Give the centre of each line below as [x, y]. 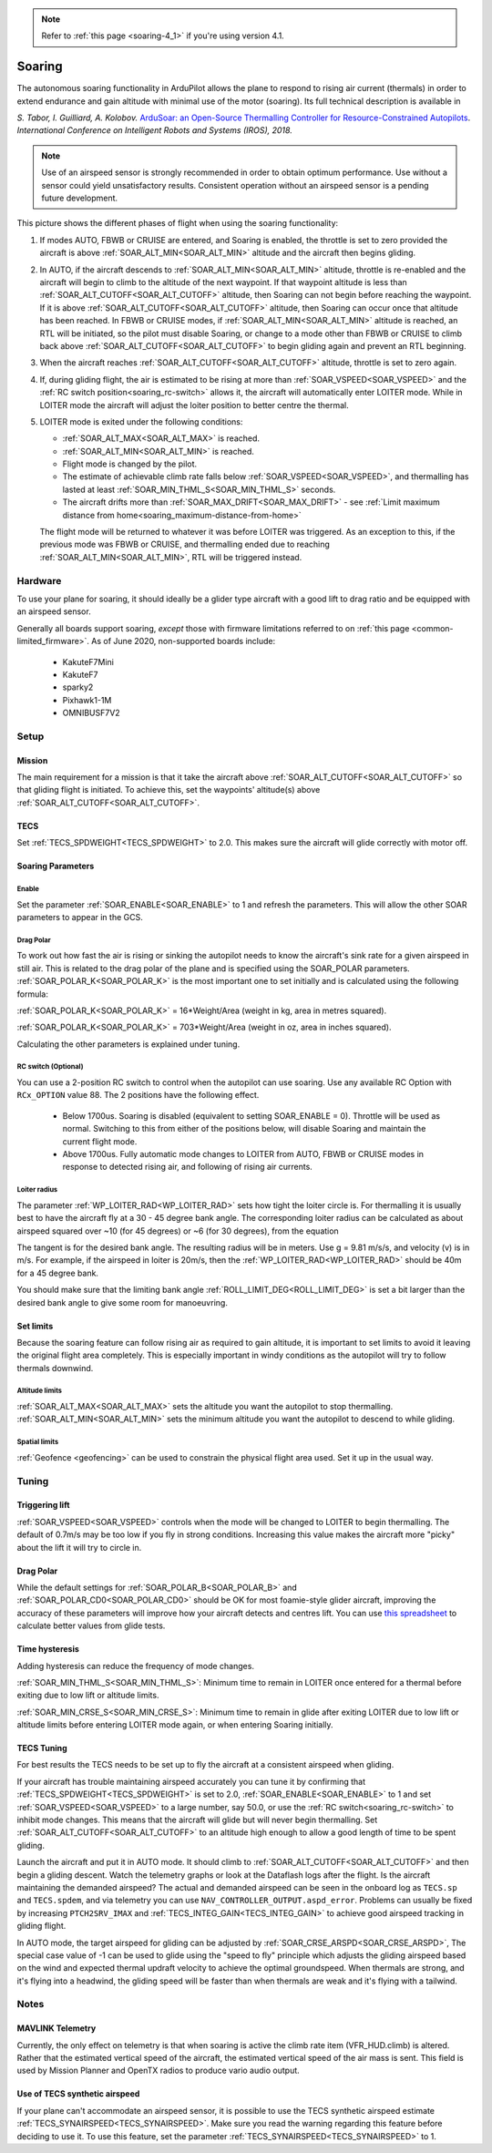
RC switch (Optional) [50, 1067]
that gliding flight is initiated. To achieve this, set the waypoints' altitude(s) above [169, 790]
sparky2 [78, 687]
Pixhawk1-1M [87, 700]
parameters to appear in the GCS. [80, 917]
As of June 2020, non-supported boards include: [184, 641]
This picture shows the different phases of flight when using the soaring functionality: [178, 223]
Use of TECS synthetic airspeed [78, 2094]
